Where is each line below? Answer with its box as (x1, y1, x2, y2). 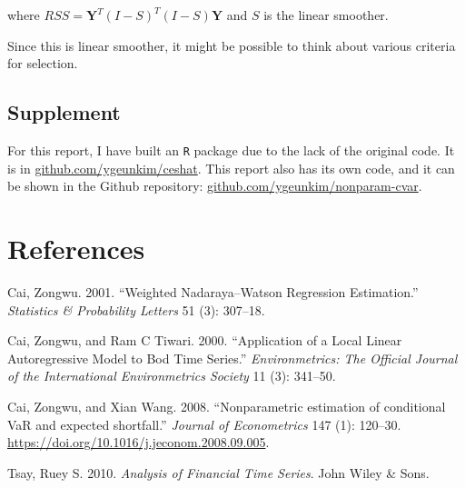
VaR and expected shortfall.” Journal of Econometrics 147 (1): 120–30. (7, 414, 401, 433)
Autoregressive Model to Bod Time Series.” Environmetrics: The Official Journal (7, 348, 458, 367)
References (7, 230, 145, 267)
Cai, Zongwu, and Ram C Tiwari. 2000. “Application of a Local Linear (7, 331, 402, 350)
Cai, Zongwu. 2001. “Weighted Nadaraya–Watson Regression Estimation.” (7, 282, 419, 301)
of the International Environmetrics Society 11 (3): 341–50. (7, 366, 336, 385)
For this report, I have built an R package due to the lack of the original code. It (7, 140, 455, 159)
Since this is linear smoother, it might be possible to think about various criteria (7, 35, 456, 55)
